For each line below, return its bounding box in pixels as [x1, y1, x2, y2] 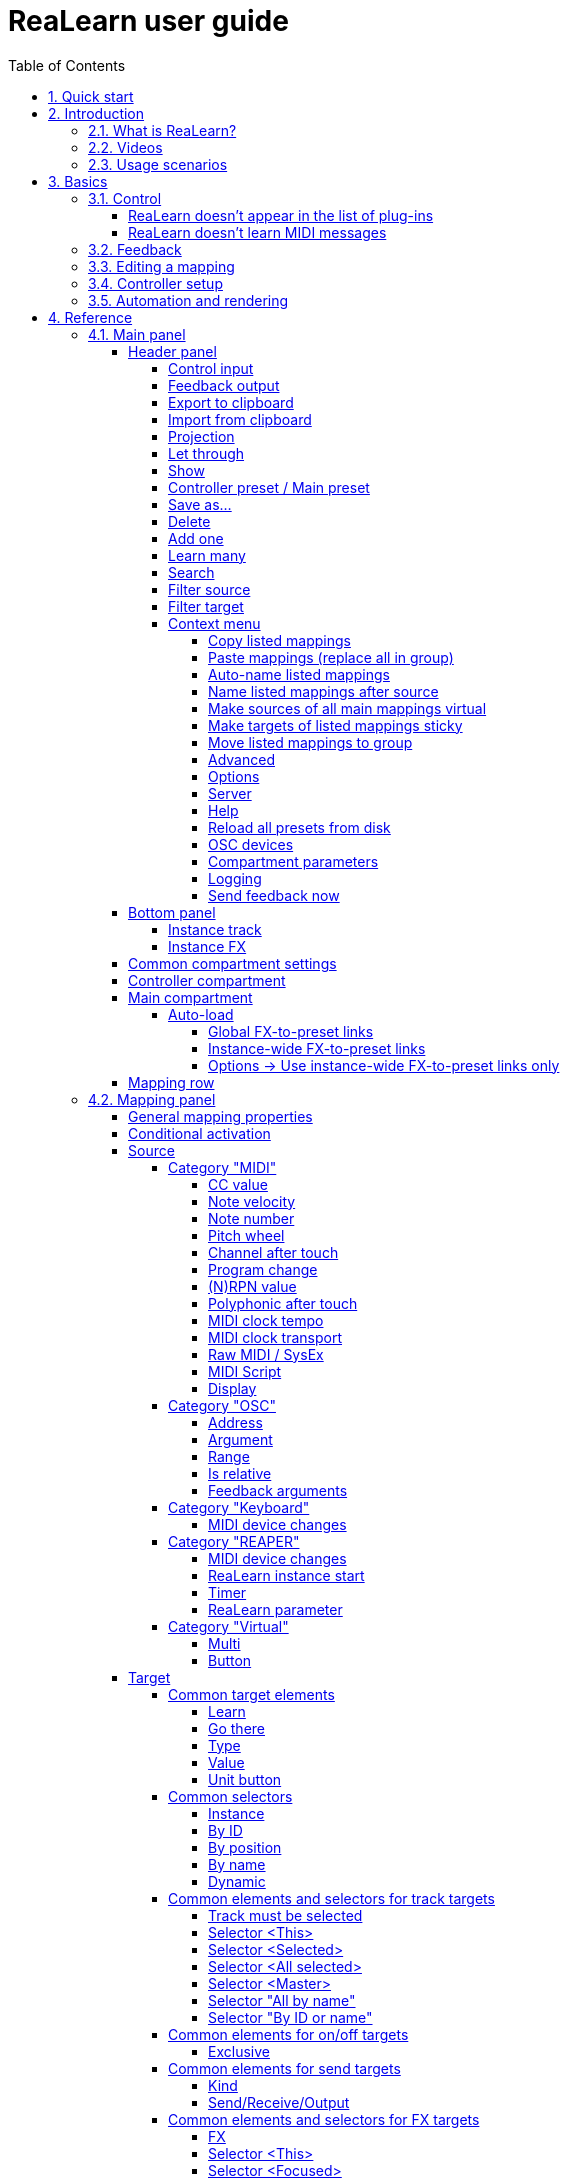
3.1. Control [88, 189, 162, 207]
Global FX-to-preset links [208, 1022, 374, 1040]
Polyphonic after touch [208, 1294, 358, 1312]
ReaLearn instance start [208, 1566, 365, 1584]
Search [168, 563, 215, 581]
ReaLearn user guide [8, 4, 289, 38]
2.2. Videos [88, 138, 163, 156]
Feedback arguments [208, 1481, 348, 1499]
